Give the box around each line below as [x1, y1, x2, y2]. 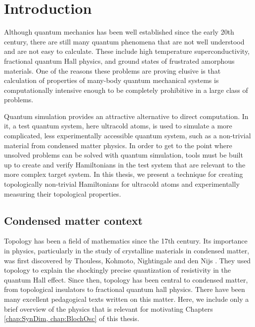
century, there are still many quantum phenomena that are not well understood [4, 36, 245, 46]
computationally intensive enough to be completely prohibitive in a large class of [4, 84, 248, 95]
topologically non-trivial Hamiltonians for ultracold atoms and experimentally [4, 179, 240, 189]
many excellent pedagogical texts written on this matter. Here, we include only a [4, 293, 249, 304]
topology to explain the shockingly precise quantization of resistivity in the [4, 265, 231, 275]
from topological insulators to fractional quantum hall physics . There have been [4, 284, 245, 294]
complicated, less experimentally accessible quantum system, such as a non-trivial [4, 130, 251, 141]
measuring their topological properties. [4, 188, 121, 199]
